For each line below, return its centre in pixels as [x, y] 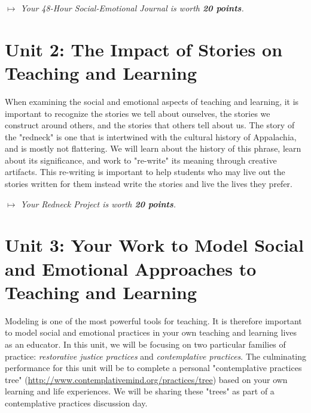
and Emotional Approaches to [131, 268]
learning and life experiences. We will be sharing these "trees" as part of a [140, 391]
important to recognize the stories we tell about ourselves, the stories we [138, 113]
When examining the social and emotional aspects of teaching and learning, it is [152, 101]
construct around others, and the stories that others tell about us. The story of [150, 125]
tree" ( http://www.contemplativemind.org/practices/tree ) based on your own [146, 379]
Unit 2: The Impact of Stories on [144, 49]
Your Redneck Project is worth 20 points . [98, 204]
